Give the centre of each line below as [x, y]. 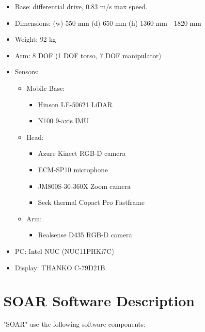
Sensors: [27, 72]
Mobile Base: [46, 88]
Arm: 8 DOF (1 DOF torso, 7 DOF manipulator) [88, 55]
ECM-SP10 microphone [73, 169]
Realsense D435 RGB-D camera [85, 235]
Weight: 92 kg [35, 39]
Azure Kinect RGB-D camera [82, 153]
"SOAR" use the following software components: [74, 324]
